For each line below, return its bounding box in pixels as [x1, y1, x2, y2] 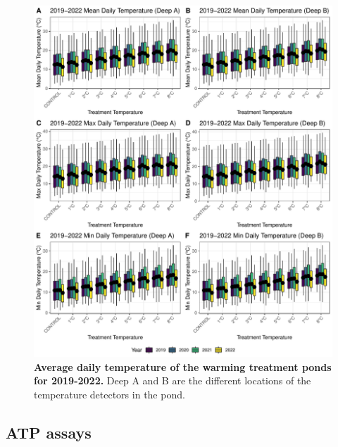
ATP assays [6, 421, 92, 443]
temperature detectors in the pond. [34, 386, 185, 401]
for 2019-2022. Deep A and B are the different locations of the [34, 373, 311, 388]
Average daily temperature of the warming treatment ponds [34, 359, 332, 374]
